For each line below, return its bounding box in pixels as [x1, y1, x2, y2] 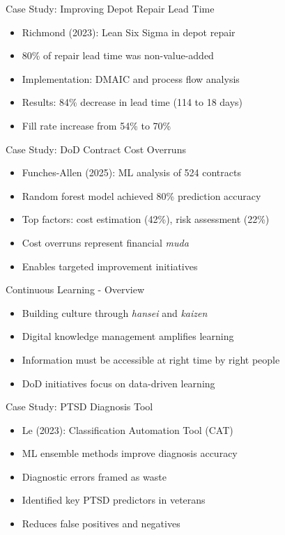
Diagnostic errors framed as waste [22, 469, 167, 483]
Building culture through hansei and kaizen [22, 305, 208, 320]
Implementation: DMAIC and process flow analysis [22, 71, 240, 86]
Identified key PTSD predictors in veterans [22, 493, 206, 507]
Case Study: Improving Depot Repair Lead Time [6, 1, 215, 15]
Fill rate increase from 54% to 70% [22, 118, 171, 132]
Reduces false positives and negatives [22, 516, 180, 531]
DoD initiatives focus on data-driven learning [22, 375, 215, 390]
